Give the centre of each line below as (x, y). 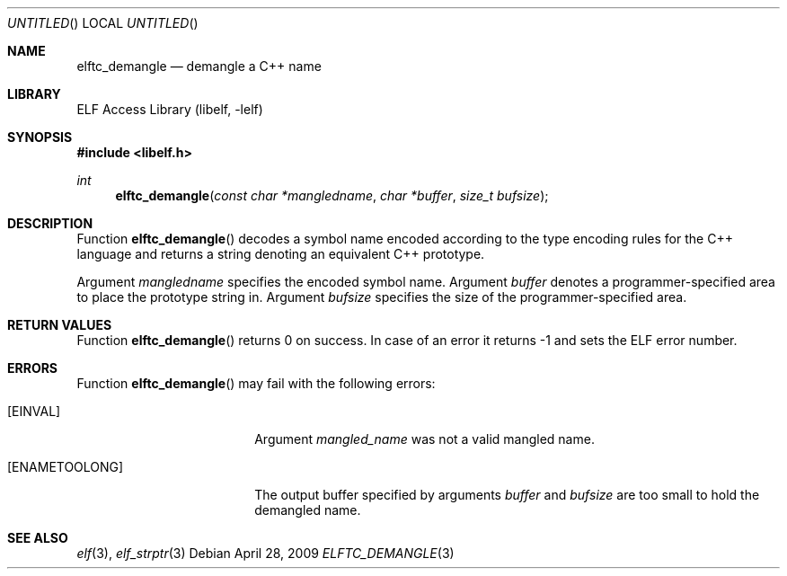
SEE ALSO (38, 538)
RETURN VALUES (60, 325)
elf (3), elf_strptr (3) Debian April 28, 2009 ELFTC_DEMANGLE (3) (265, 553)
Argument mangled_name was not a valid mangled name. (424, 439)
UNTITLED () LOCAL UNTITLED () (103, 23)
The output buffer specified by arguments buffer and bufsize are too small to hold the (507, 495)
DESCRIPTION (50, 223)
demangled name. (308, 510)
